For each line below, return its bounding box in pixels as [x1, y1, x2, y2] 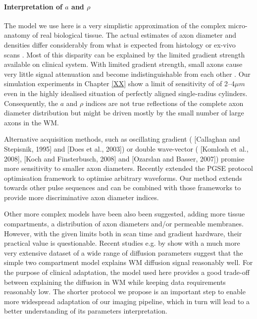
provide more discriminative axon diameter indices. [4, 192, 159, 202]
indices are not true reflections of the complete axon [85, 98, 244, 108]
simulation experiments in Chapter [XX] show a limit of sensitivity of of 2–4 [4, 78, 235, 89]
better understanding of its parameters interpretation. [4, 306, 167, 316]
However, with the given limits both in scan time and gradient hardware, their [4, 228, 242, 238]
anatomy [4, 30, 30, 40]
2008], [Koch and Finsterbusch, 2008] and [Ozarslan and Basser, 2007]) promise [4, 153, 245, 163]
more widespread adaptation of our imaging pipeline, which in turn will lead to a [4, 296, 250, 306]
